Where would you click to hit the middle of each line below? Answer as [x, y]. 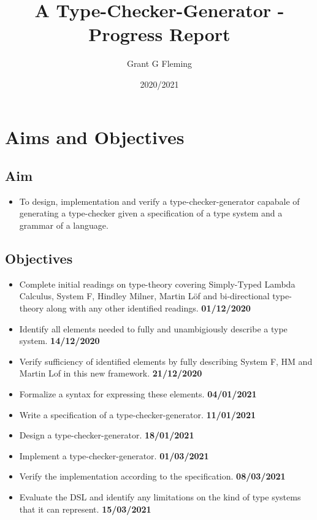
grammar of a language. [64, 225]
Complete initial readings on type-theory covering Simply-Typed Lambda [157, 284]
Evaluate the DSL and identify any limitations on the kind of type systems [160, 497]
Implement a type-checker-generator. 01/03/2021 [114, 455]
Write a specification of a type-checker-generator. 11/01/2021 [138, 414]
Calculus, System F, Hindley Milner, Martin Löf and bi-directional [144, 296]
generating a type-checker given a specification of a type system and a [151, 213]
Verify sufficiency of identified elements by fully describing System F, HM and [166, 361]
